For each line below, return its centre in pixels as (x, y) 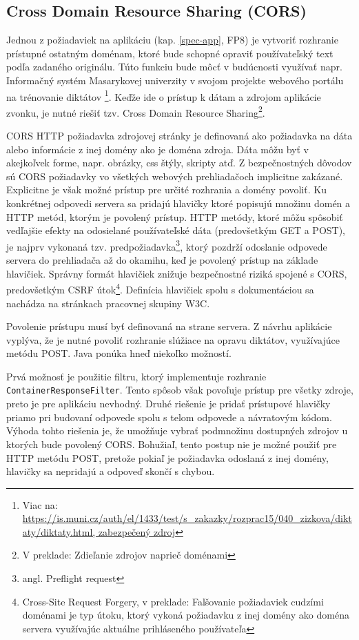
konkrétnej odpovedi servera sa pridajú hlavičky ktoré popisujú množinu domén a (178, 203)
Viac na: (40, 504)
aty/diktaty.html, (59, 531)
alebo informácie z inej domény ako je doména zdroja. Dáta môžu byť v (157, 149)
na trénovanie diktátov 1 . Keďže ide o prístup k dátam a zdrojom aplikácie (164, 95)
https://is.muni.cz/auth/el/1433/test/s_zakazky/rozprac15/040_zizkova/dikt (187, 518)
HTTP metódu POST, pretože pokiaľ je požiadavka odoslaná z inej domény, (167, 457)
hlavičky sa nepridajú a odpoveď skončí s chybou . (111, 471)
